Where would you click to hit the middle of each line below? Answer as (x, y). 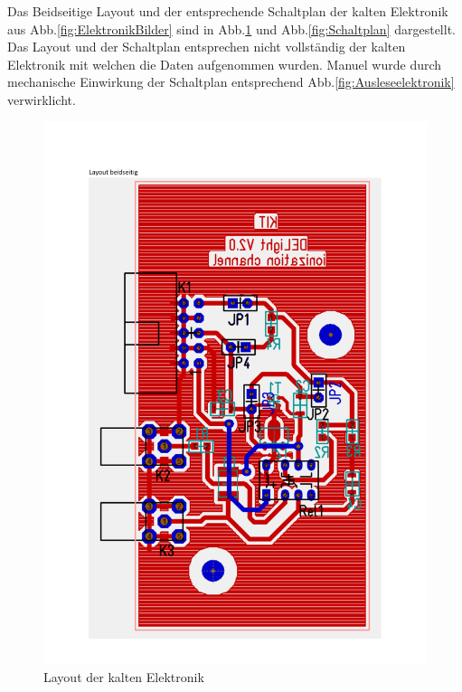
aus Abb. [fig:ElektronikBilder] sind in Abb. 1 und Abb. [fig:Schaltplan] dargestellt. (231, 28)
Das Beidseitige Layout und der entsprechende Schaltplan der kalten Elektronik (228, 11)
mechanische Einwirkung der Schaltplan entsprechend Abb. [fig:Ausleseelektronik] (231, 82)
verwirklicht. (42, 99)
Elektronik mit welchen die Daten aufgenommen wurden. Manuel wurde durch (225, 64)
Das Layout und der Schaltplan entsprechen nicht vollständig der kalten (207, 47)
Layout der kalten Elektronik (124, 676)
